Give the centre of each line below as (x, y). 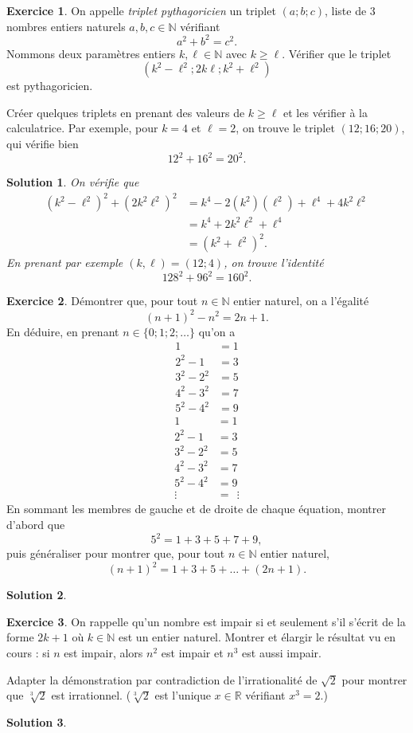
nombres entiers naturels (66, 26)
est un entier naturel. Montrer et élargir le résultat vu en (257, 637)
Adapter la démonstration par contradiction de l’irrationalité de (162, 679)
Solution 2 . (37, 595)
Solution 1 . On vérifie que (73, 182)
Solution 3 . (37, 721)
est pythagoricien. (50, 86)
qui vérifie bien (43, 144)
